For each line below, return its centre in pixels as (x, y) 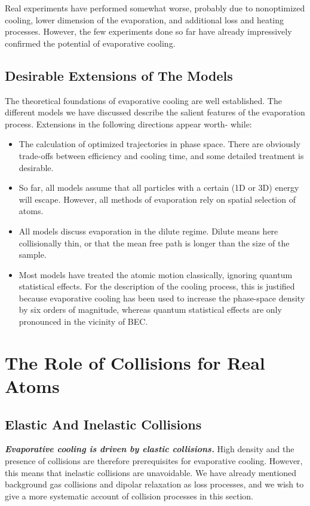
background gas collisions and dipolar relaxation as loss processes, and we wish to (154, 484)
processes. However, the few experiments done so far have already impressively (148, 31)
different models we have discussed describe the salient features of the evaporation (155, 112)
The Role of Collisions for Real (135, 362)
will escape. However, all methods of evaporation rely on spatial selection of (157, 199)
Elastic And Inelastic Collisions (103, 424)
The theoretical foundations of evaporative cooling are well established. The (143, 100)
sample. (33, 254)
